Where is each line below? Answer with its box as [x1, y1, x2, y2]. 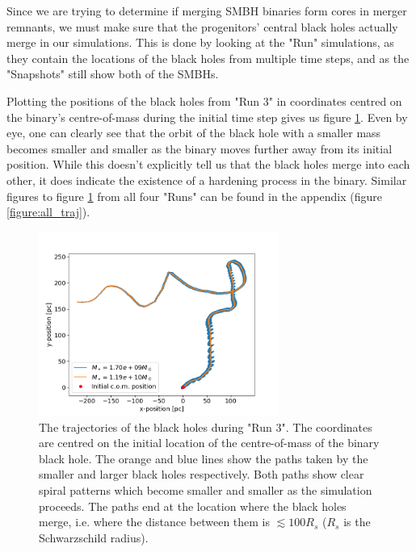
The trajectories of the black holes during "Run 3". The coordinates [39, 418, 372, 435]
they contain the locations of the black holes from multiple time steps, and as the [6, 49, 410, 66]
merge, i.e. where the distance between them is [39, 513, 271, 530]
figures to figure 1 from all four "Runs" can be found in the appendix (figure [6, 187, 382, 204]
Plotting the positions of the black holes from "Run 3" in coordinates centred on [6, 92, 402, 109]
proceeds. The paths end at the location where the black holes [39, 497, 347, 514]
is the [343, 513, 371, 530]
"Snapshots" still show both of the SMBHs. [6, 65, 219, 82]
